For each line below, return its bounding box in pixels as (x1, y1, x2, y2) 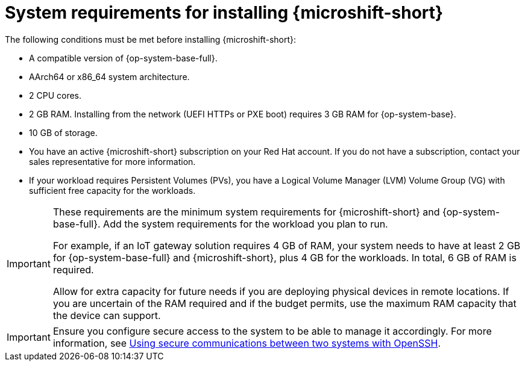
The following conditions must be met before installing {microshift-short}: (5, 34, 297, 45)
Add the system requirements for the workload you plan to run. (103, 217, 388, 230)
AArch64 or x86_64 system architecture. (29, 71, 190, 82)
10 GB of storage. (29, 127, 98, 138)
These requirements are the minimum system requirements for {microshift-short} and (52, 205, 440, 218)
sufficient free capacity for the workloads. (29, 185, 196, 196)
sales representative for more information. (29, 156, 196, 167)
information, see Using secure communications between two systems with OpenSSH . (52, 337, 441, 349)
